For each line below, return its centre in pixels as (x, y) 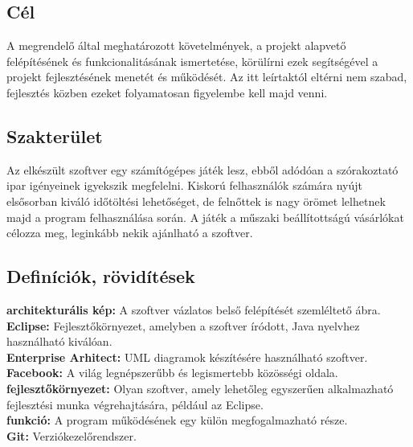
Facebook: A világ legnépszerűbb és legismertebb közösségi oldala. (172, 373)
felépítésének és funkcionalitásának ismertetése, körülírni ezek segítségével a (192, 61)
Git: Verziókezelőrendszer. (72, 435)
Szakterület (55, 135)
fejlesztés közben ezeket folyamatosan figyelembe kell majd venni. (167, 92)
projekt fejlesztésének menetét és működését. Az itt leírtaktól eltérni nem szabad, (207, 77)
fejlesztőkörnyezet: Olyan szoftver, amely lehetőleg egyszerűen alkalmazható (200, 388)
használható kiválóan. (59, 341)
